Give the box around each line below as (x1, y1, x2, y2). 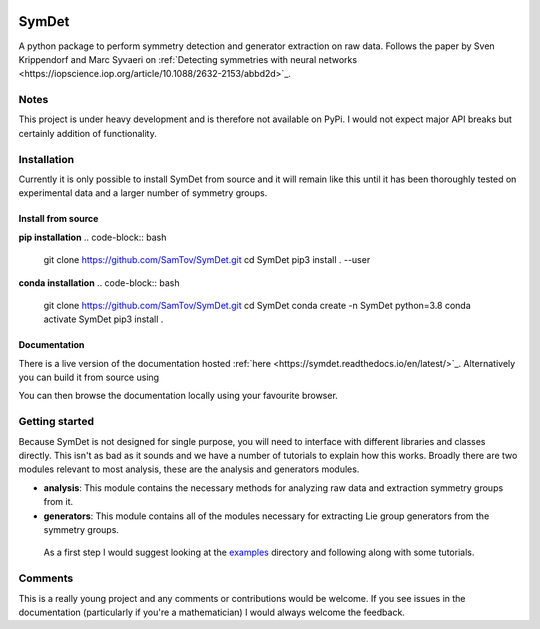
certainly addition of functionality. (18, 127, 157, 139)
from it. (43, 496, 74, 508)
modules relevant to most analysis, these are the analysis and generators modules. (18, 463, 360, 475)
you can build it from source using (18, 371, 160, 384)
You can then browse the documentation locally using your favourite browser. (18, 390, 339, 402)
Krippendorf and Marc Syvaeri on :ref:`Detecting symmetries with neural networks (18, 53, 358, 65)
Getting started (18, 415, 95, 429)
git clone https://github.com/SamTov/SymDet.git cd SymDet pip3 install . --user (43, 254, 371, 266)
